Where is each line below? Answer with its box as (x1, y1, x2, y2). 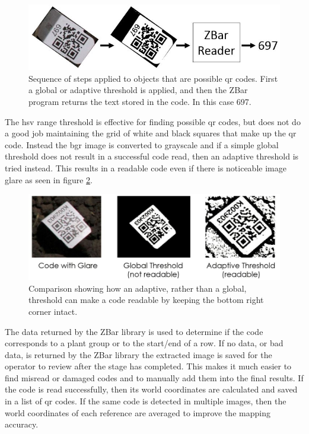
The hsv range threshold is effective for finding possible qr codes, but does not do (5, 115, 301, 127)
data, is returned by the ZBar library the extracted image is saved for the (5, 348, 272, 360)
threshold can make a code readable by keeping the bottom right (28, 293, 264, 306)
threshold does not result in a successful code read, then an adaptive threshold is (5, 150, 299, 162)
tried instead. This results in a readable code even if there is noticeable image (5, 162, 286, 174)
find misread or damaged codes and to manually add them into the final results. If (5, 371, 304, 384)
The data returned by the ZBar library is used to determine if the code (5, 325, 263, 337)
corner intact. (28, 305, 78, 317)
